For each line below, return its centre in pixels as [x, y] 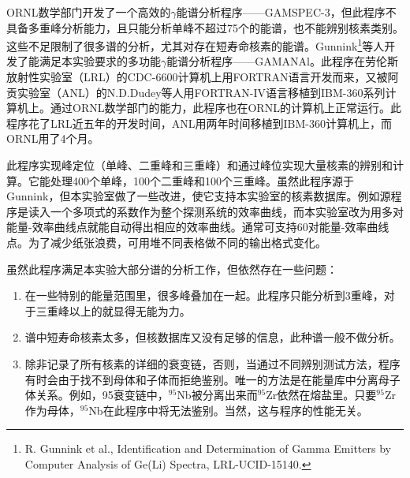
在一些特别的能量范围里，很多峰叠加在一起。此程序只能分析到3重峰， [204, 295]
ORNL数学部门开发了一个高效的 [89, 12]
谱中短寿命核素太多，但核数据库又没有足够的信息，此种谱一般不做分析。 [212, 337]
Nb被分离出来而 [217, 395]
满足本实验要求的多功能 [100, 61]
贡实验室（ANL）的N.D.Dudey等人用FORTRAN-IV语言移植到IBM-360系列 [196, 92]
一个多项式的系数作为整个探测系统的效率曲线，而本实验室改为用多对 [227, 211]
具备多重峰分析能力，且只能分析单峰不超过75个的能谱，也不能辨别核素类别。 [205, 27]
